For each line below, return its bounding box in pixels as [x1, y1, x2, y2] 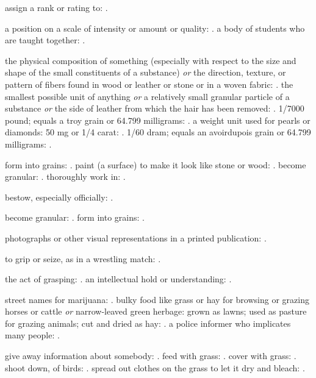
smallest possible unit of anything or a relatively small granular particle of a [5, 90, 290, 102]
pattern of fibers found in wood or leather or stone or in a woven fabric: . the [5, 77, 293, 90]
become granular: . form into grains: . [5, 211, 145, 224]
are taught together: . [5, 34, 85, 46]
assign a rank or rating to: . [5, 1, 108, 13]
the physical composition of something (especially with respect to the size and [5, 54, 296, 66]
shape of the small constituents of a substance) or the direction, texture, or [5, 66, 286, 79]
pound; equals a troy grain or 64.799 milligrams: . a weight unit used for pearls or [5, 113, 311, 126]
